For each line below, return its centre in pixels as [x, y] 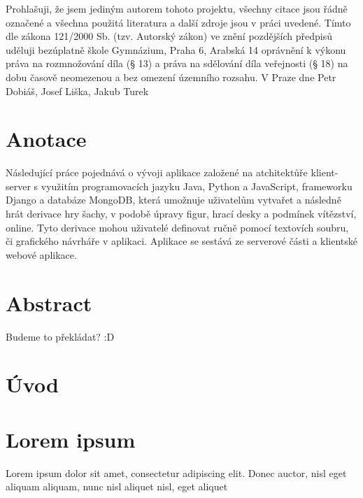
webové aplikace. [41, 254]
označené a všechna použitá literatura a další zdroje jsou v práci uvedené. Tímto [178, 22]
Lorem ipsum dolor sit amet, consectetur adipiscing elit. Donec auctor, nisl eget [176, 472]
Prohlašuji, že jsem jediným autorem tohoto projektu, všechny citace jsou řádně [177, 8]
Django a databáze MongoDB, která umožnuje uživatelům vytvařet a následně [173, 200]
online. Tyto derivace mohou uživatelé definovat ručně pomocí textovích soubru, [177, 227]
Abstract [49, 303]
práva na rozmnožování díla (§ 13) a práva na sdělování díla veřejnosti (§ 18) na [177, 63]
